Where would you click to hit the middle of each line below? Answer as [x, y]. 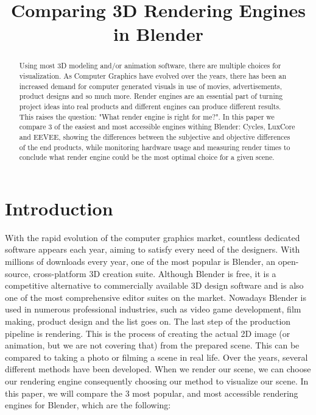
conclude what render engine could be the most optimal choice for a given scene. [147, 157]
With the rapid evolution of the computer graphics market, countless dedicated [153, 237]
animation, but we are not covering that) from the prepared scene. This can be [152, 345]
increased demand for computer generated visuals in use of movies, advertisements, [151, 86]
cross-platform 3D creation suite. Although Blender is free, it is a [155, 273]
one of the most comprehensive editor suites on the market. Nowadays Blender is [156, 297]
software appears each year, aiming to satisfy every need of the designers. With [153, 249]
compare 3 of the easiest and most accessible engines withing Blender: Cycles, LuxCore [157, 127]
